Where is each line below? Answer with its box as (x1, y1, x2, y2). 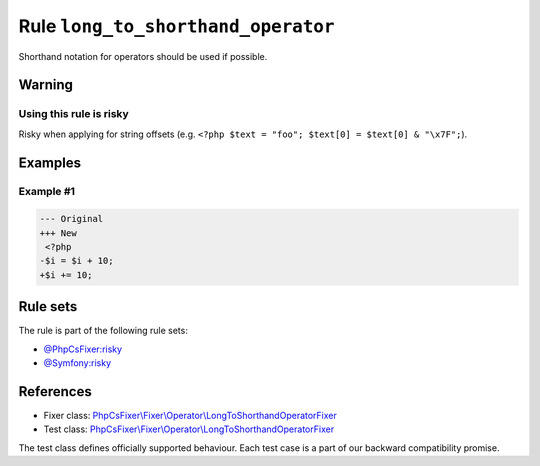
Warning (18, 76, 74, 94)
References (18, 383, 92, 400)
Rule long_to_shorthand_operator (18, 15, 335, 37)
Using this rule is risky (18, 107, 129, 121)
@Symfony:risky (43, 357, 112, 369)
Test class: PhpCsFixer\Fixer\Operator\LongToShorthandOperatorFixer (43, 423, 335, 435)
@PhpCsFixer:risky (43, 343, 123, 355)
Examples (18, 154, 82, 171)
